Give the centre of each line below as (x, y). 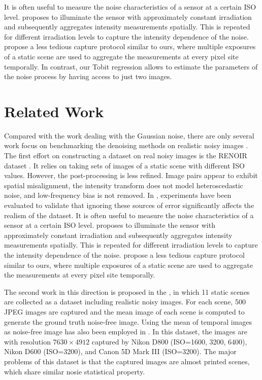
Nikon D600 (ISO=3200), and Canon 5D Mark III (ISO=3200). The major (120, 351)
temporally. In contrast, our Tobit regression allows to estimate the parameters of (131, 66)
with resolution (27, 341)
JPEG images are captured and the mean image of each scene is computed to (124, 311)
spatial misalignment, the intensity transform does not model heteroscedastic (124, 185)
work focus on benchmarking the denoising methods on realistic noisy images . (126, 145)
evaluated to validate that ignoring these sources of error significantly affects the (129, 205)
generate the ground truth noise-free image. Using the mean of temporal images (128, 321)
